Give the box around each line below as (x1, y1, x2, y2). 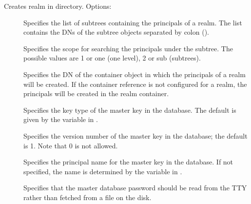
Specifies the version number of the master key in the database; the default (23, 130, 248, 141)
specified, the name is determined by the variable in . (23, 166, 182, 176)
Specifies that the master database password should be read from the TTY (23, 183, 247, 193)
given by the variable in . (23, 114, 98, 124)
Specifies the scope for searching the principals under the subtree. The (23, 43, 233, 53)
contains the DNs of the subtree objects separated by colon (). (23, 27, 209, 37)
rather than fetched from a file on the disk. (23, 192, 152, 202)
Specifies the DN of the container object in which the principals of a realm (23, 69, 246, 79)
